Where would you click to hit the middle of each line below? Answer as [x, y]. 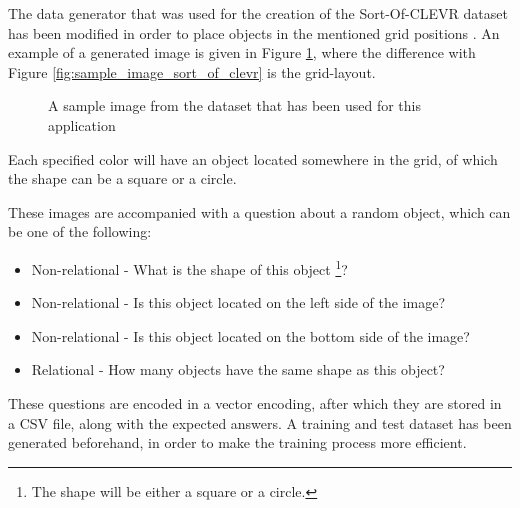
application [82, 124]
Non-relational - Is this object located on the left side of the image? [238, 302]
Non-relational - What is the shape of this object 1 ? [189, 267]
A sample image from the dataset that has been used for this [234, 105]
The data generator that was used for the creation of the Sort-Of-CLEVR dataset [258, 13]
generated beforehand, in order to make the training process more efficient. [237, 442]
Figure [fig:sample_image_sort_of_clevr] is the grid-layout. [192, 71]
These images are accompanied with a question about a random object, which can [259, 211]
